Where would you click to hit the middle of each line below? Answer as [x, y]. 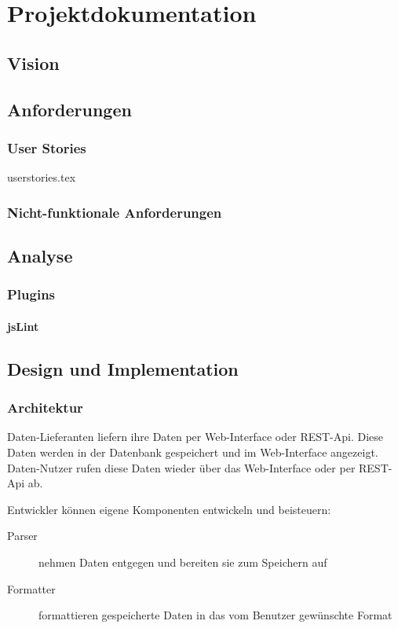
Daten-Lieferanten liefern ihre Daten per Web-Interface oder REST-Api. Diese [195, 437]
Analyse [40, 255]
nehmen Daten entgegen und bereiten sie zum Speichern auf [183, 562]
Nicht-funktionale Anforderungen [115, 212]
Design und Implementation [123, 368]
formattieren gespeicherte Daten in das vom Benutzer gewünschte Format [215, 615]
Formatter [31, 588]
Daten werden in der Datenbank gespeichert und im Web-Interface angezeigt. [193, 452]
